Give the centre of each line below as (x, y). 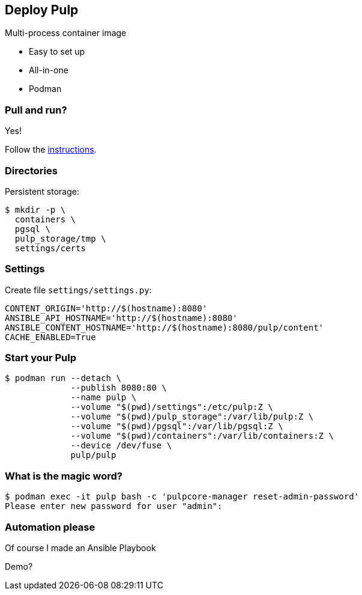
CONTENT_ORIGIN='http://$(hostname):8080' (106, 308)
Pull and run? (36, 110)
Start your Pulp (41, 358)
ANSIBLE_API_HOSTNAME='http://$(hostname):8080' (121, 318)
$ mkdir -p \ (35, 209)
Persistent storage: (42, 191)
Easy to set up (57, 52)
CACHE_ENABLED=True (50, 337)
